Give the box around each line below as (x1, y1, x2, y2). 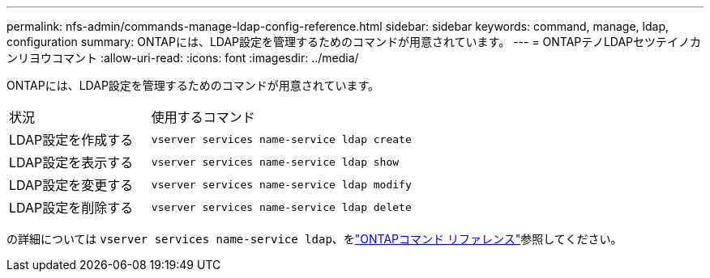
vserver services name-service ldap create (151, 133, 412, 145)
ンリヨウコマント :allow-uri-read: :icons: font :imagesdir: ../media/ (6, 51, 359, 65)
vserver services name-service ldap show (151, 155, 400, 168)
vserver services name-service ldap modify (151, 178, 412, 191)
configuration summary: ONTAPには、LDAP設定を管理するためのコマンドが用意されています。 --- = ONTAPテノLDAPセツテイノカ (6, 35, 702, 48)
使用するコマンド (151, 109, 255, 125)
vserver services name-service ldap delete (151, 200, 412, 213)
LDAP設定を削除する (9, 200, 134, 216)
